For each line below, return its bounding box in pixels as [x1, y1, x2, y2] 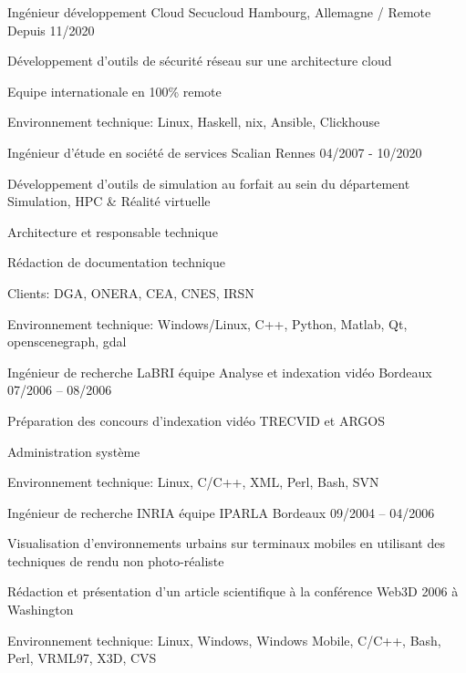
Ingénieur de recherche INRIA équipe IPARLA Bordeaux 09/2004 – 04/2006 [7, 502, 435, 522]
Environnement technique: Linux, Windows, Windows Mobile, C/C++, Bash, [7, 630, 441, 649]
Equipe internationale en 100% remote [7, 81, 222, 100]
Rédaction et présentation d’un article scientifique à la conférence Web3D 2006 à [7, 582, 459, 601]
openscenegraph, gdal [7, 332, 127, 351]
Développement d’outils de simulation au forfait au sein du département [7, 173, 410, 192]
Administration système [7, 441, 140, 461]
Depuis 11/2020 [7, 20, 95, 39]
